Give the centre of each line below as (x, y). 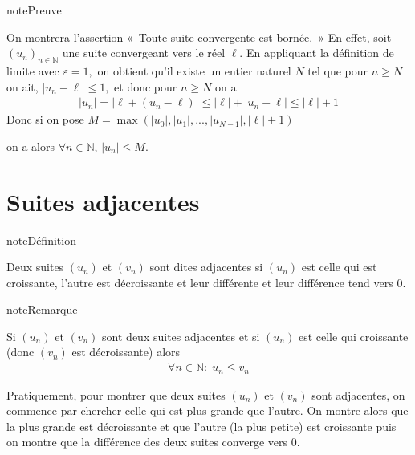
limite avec (33, 70)
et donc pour (146, 86)
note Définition (41, 240)
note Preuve (34, 10)
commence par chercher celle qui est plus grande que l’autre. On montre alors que (207, 410)
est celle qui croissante (353, 336)
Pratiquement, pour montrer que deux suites (116, 394)
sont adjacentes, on (358, 394)
